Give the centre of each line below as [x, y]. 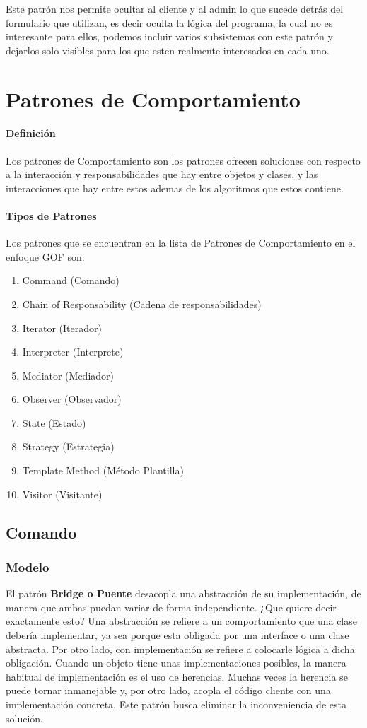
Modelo [28, 566]
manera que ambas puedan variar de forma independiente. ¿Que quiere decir [171, 607]
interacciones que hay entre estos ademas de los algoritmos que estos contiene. [175, 188]
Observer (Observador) [72, 399]
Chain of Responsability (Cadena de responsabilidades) [142, 304]
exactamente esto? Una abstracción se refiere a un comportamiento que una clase [181, 621]
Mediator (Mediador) [68, 375]
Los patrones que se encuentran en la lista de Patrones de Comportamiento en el [181, 243]
